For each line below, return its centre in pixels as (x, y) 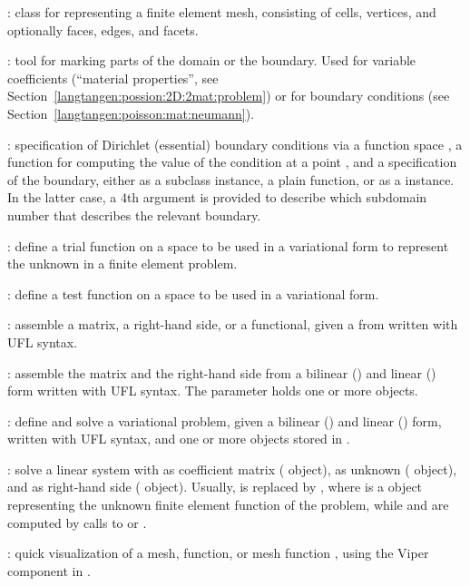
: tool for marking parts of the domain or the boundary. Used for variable (212, 60)
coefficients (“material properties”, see (113, 78)
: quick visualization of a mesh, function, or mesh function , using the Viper (218, 553)
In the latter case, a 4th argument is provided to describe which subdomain (217, 197)
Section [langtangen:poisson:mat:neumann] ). (131, 113)
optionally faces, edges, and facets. (103, 29)
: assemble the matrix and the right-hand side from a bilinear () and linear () (222, 372)
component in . (49, 570)
